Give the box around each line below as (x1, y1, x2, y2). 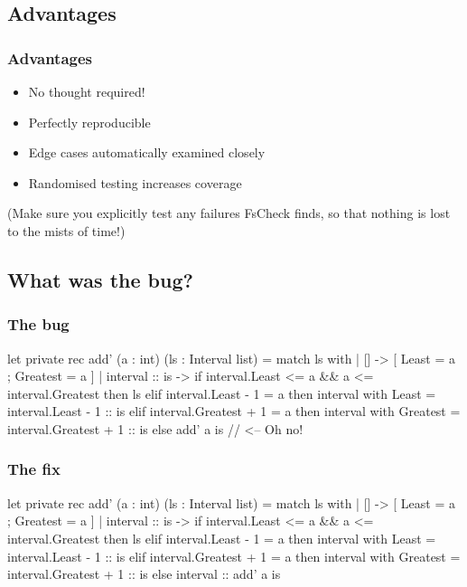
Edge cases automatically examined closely (28, 143, 266, 162)
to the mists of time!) (7, 221, 126, 240)
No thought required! (28, 82, 145, 100)
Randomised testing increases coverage (28, 173, 242, 192)
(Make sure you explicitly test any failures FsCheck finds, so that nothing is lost (7, 204, 451, 222)
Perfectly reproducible (28, 112, 151, 131)
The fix (7, 458, 61, 480)
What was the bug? (7, 265, 193, 293)
